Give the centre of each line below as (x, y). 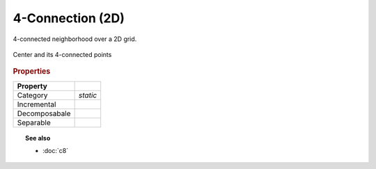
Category (32, 95)
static (88, 95)
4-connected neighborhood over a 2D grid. (75, 39)
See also (38, 138)
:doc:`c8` (56, 150)
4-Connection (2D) (69, 18)
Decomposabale (44, 113)
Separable (34, 122)
